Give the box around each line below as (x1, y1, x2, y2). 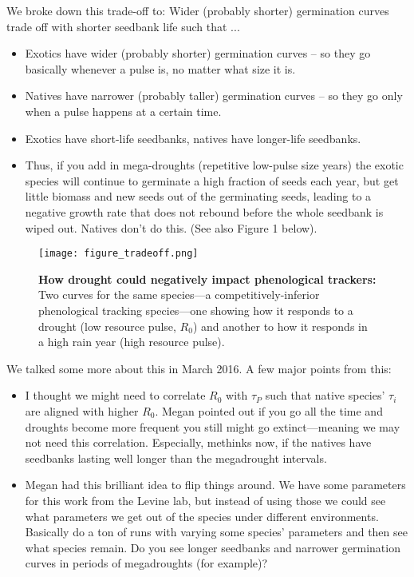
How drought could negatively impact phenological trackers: (38, 270, 377, 287)
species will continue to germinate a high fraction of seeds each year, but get (25, 172, 399, 189)
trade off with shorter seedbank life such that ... (6, 18, 240, 34)
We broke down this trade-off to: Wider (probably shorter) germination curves (6, 2, 389, 18)
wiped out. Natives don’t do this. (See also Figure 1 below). (25, 219, 317, 236)
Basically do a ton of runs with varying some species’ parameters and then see (25, 523, 408, 540)
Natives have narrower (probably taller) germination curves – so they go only (25, 87, 403, 104)
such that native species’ (265, 387, 385, 404)
